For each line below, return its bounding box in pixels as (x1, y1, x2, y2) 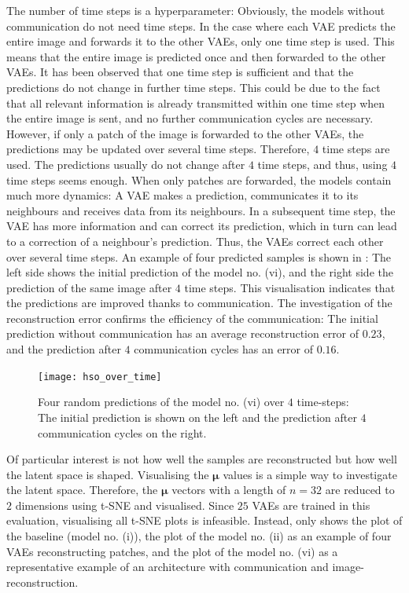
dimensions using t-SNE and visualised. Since (15, 496, 234, 513)
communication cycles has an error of (134, 341, 314, 357)
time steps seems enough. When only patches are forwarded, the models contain (6, 171, 392, 188)
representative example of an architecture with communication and (6, 558, 329, 575)
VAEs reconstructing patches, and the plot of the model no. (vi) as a (6, 543, 338, 559)
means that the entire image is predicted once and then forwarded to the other (6, 48, 386, 64)
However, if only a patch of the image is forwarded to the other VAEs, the (6, 125, 364, 141)
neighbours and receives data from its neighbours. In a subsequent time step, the (6, 202, 396, 218)
